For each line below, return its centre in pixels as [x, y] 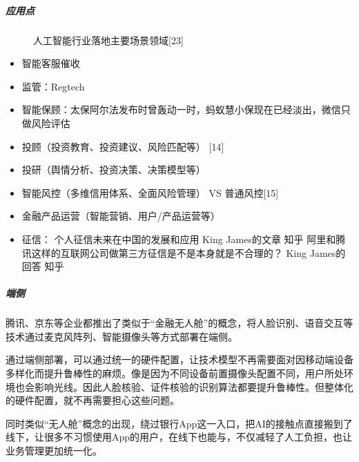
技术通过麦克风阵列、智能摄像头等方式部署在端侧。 [122, 336]
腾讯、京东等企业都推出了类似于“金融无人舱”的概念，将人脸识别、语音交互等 [179, 323]
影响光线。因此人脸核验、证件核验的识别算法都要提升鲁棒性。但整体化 [194, 386]
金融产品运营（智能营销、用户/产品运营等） [121, 216]
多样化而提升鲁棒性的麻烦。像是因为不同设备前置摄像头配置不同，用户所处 [175, 373]
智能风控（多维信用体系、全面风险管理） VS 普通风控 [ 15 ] [150, 192]
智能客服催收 [51, 63]
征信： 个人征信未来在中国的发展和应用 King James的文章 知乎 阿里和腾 [184, 239]
